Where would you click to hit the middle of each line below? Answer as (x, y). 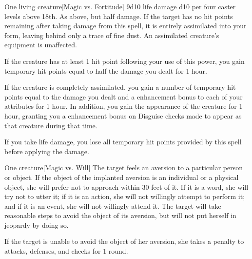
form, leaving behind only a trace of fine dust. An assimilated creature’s (112, 35)
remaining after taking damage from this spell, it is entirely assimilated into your (126, 26)
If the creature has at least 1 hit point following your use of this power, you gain (125, 61)
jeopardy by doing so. (37, 225)
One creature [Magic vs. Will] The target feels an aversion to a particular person (124, 168)
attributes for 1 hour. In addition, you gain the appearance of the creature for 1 (124, 106)
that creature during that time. (51, 125)
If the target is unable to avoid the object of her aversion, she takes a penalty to (124, 241)
